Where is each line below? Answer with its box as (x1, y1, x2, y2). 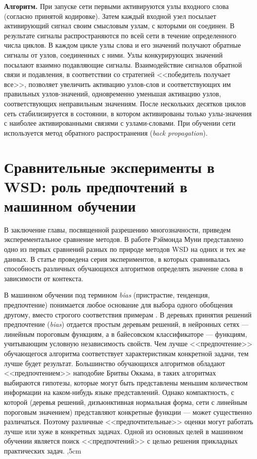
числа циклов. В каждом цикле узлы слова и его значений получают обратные (4, 40, 241, 50)
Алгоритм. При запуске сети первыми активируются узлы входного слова (4, 1, 229, 11)
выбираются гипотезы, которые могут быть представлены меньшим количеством (4, 377, 248, 387)
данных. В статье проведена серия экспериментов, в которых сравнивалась (4, 253, 230, 264)
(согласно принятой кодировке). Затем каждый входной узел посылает (4, 10, 216, 21)
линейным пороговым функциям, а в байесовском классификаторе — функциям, (4, 328, 247, 339)
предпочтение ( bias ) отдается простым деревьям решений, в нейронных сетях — (4, 319, 249, 329)
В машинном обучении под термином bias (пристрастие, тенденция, (4, 290, 210, 300)
